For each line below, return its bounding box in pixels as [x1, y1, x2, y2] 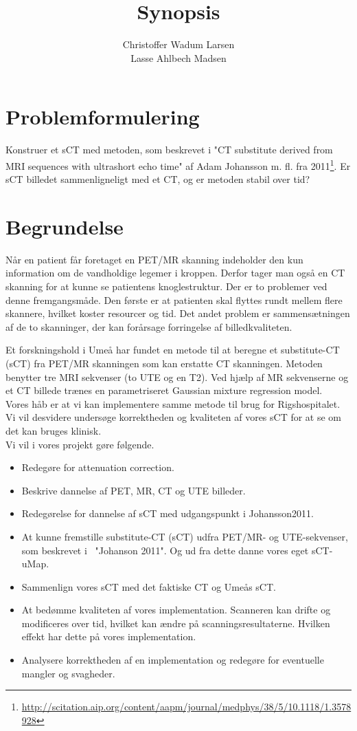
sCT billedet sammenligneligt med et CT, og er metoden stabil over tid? [5, 172, 310, 186]
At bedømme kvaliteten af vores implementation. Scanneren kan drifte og [21, 602, 331, 617]
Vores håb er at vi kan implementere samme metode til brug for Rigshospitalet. [5, 396, 341, 411]
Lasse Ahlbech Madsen [130, 50, 227, 65]
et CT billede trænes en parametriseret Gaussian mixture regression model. [5, 383, 323, 397]
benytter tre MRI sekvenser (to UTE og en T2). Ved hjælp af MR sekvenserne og [5, 369, 349, 384]
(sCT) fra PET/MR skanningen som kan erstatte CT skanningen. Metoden [5, 356, 323, 370]
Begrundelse [5, 212, 124, 240]
